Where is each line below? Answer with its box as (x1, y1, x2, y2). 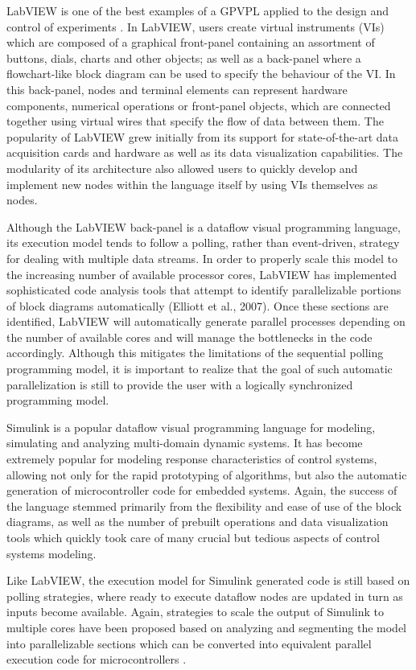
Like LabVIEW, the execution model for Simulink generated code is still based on (6, 572, 410, 589)
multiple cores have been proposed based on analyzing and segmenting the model (6, 619, 406, 635)
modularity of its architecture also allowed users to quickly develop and (6, 159, 358, 176)
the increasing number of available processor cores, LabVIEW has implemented (6, 265, 397, 282)
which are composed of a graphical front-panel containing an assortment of (6, 34, 375, 51)
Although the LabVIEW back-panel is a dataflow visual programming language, (6, 218, 401, 235)
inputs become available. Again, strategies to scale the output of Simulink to (6, 603, 384, 620)
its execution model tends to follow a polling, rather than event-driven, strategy (6, 234, 400, 251)
